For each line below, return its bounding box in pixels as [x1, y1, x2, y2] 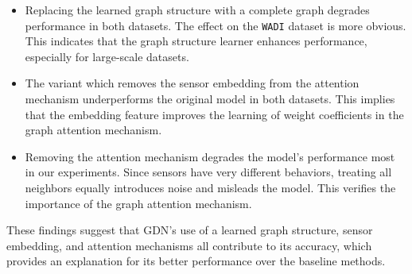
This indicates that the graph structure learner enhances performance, [25, 33, 367, 49]
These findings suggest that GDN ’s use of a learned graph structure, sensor [6, 222, 373, 238]
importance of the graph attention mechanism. [25, 195, 252, 211]
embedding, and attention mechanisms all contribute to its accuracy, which [6, 237, 372, 253]
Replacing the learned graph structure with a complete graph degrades [25, 2, 370, 17]
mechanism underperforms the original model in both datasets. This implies [25, 91, 395, 107]
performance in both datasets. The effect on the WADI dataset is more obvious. [25, 17, 406, 33]
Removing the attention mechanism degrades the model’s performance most [25, 148, 395, 164]
